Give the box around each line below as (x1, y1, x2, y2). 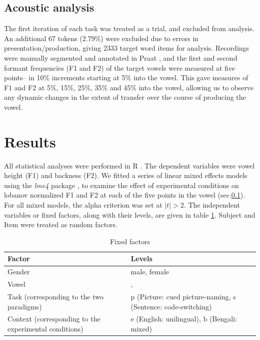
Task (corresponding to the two (7, 291, 103, 301)
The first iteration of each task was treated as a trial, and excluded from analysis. (4, 23, 254, 34)
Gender (7, 266, 30, 277)
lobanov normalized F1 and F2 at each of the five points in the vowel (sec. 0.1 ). (4, 190, 245, 200)
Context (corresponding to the (7, 313, 100, 324)
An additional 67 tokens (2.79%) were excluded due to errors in (4, 33, 198, 43)
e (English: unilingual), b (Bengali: (130, 313, 237, 324)
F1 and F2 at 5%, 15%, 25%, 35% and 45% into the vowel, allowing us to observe (4, 82, 254, 92)
